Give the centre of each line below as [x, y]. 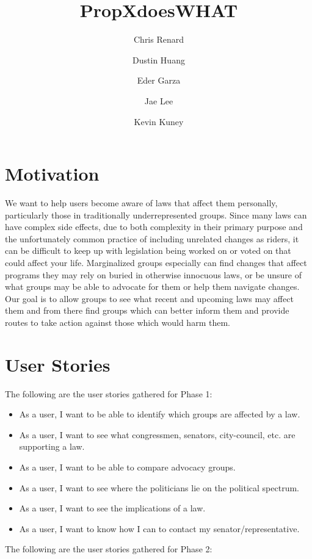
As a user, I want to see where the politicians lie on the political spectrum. [159, 487]
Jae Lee [159, 100]
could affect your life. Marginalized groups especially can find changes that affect [156, 262]
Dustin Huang [159, 60]
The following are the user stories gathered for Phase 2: [109, 549]
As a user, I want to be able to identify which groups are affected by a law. [160, 414]
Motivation [52, 174]
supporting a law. [52, 446]
